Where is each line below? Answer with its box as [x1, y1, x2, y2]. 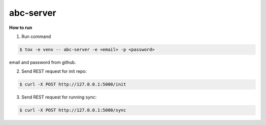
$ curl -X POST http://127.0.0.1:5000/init [19, 82, 127, 87]
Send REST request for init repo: [21, 68, 87, 74]
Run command [21, 33, 51, 39]
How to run [9, 25, 33, 31]
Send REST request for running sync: [21, 94, 97, 100]
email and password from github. [9, 59, 76, 65]
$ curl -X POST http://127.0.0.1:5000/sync [19, 107, 127, 113]
